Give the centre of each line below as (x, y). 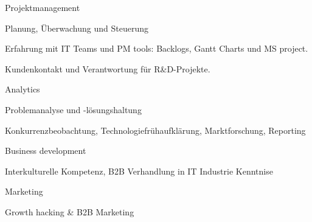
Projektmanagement (43, 7)
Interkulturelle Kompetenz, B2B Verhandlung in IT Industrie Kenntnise (139, 171)
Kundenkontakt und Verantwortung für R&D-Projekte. (108, 68)
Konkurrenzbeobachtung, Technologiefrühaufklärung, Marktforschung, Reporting (155, 130)
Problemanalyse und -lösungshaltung (73, 109)
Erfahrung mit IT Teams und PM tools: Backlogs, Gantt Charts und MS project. (157, 48)
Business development (46, 151)
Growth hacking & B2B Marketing (70, 211)
